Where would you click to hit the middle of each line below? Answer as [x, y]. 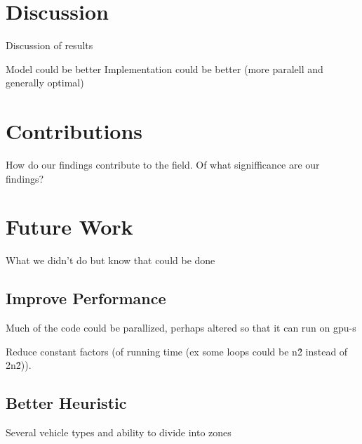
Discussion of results [49, 45]
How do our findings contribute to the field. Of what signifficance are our [163, 165]
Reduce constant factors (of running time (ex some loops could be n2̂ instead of [177, 351]
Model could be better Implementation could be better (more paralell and [165, 68]
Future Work [69, 227]
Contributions [74, 131]
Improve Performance [86, 298]
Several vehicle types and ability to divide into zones [119, 432]
